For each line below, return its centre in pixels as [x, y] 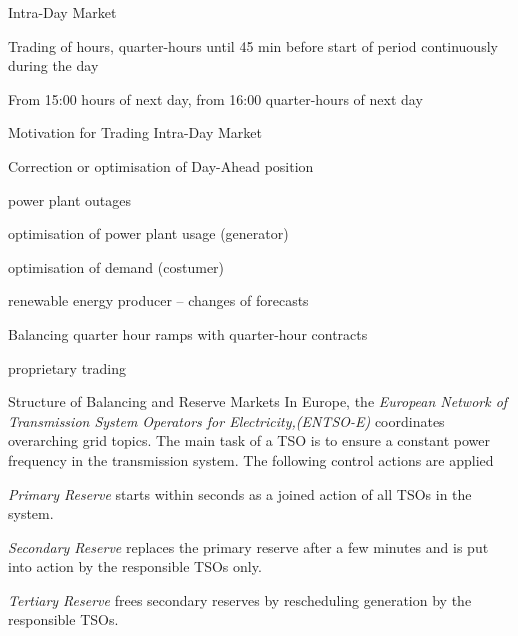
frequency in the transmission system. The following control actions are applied [251, 459]
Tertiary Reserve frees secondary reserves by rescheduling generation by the [240, 599]
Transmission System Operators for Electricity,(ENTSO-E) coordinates [226, 420]
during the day [53, 65]
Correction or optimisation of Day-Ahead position [161, 165]
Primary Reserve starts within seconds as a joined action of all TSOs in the [240, 493]
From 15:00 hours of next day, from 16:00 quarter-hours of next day [215, 98]
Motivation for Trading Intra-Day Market [135, 132]
